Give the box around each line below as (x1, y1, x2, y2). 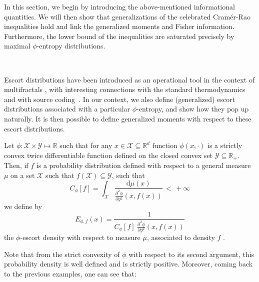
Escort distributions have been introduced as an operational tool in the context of (4, 74, 255, 84)
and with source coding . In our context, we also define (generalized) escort (4, 93, 235, 104)
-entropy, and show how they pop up (136, 103, 249, 114)
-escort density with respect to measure (20, 232, 140, 242)
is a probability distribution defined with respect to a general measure (36, 160, 251, 170)
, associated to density (146, 232, 215, 242)
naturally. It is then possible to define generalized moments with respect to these (4, 113, 251, 123)
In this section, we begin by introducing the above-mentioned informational (4, 1, 235, 11)
